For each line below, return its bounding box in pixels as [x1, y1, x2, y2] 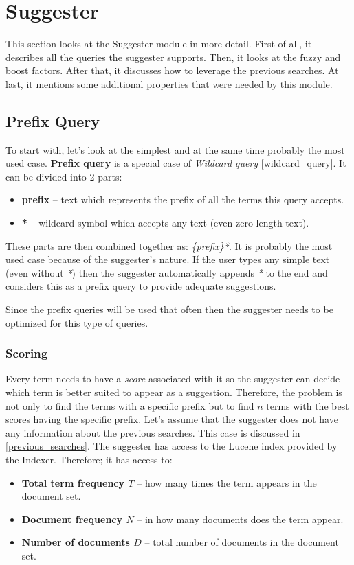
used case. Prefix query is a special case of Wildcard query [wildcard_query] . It [5, 156, 346, 170]
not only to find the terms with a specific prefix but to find [5, 398, 254, 413]
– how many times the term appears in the [137, 475, 317, 489]
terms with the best [266, 398, 349, 413]
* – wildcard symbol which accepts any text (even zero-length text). [21, 216, 309, 230]
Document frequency [21, 511, 122, 526]
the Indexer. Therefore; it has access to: [5, 452, 173, 467]
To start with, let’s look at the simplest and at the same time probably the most [5, 142, 345, 157]
